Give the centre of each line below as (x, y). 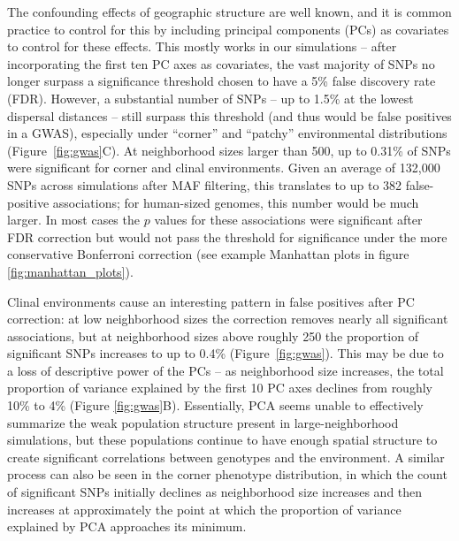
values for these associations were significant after (288, 220)
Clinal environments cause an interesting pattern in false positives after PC (211, 301)
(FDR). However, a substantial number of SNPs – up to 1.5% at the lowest (210, 98)
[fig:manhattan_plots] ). (70, 271)
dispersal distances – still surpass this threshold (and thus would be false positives (229, 115)
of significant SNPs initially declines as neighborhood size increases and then (215, 492)
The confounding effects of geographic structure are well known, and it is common (229, 11)
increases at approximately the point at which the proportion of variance (204, 509)
